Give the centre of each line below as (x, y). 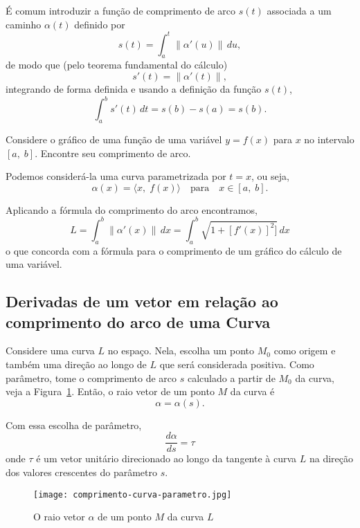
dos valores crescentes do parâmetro (81, 472)
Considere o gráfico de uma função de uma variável (114, 139)
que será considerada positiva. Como (237, 364)
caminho (24, 24)
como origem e (305, 351)
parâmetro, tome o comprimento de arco (91, 377)
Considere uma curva (50, 351)
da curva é (252, 391)
